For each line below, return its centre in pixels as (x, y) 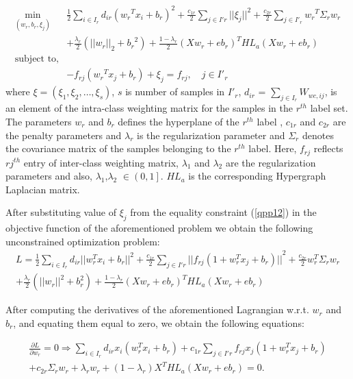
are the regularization (271, 162)
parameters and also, (49, 176)
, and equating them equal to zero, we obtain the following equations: (159, 322)
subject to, (37, 59)
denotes (318, 135)
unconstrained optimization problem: (83, 241)
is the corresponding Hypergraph (257, 176)
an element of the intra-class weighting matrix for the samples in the (149, 108)
